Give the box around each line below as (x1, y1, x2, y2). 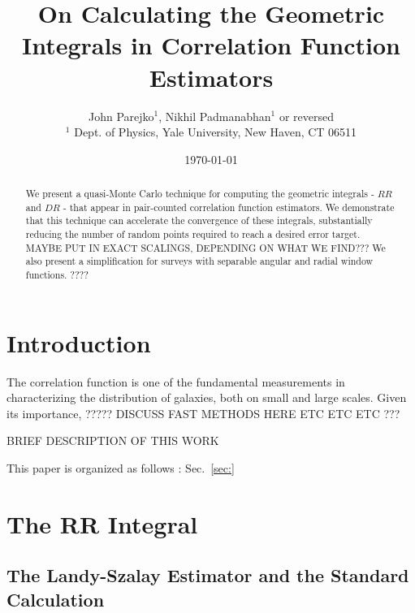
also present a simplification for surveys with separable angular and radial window (25, 254, 374, 268)
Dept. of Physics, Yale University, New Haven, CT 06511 (74, 123, 357, 140)
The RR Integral (6, 507, 198, 540)
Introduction (6, 326, 151, 359)
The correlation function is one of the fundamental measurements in (6, 373, 345, 390)
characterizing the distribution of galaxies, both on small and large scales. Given (6, 389, 407, 406)
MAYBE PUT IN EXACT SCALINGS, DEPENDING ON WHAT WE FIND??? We (25, 240, 386, 254)
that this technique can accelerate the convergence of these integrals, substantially (25, 214, 373, 227)
